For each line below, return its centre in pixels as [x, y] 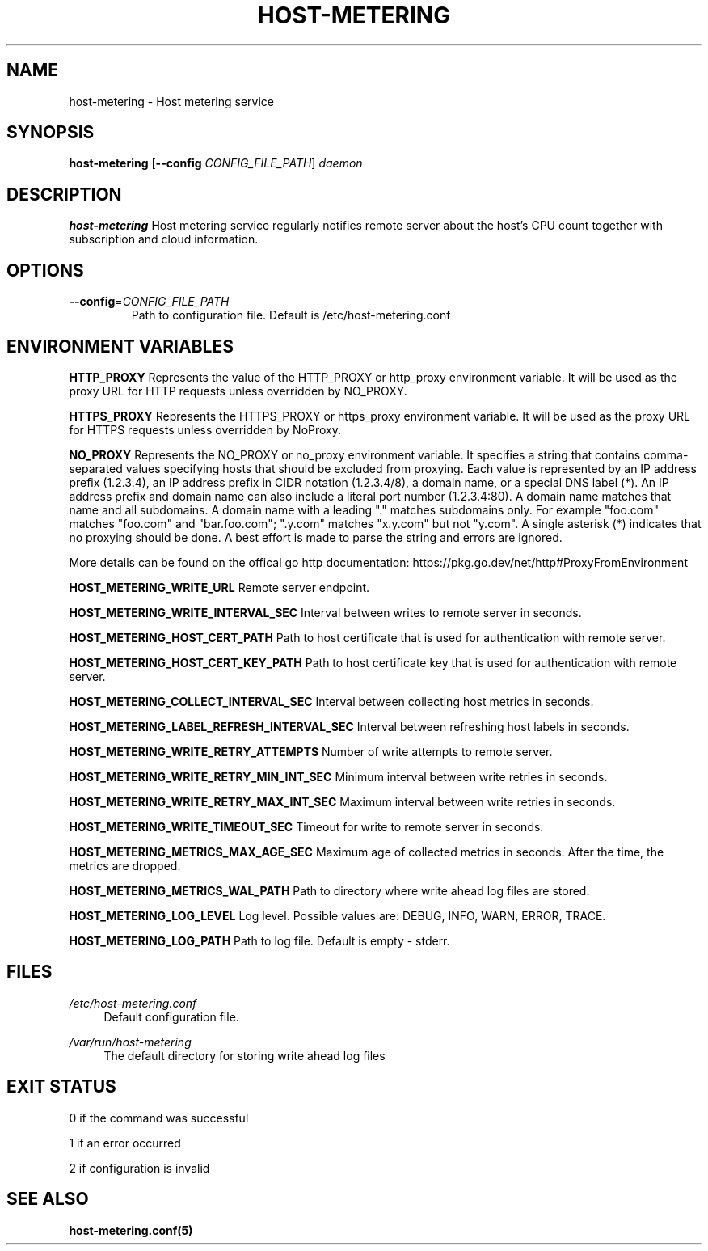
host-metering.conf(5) [131, 1230]
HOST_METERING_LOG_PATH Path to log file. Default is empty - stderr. [259, 940]
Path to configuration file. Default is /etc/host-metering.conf [291, 315]
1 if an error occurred [125, 1143]
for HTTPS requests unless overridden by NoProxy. [205, 429]
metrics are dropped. [125, 865]
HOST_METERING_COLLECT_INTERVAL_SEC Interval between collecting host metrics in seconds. [331, 701]
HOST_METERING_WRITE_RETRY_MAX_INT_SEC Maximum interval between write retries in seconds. [342, 801]
